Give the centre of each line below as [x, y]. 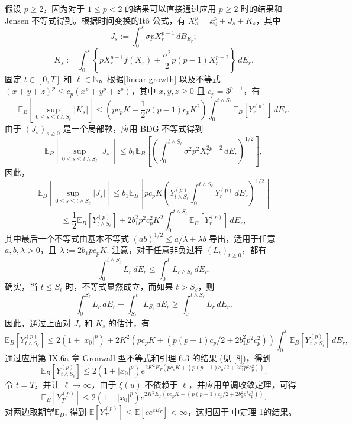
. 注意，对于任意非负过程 [155, 250]
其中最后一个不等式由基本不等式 [67, 238]
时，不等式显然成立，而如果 [119, 286]
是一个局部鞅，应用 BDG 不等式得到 [133, 128]
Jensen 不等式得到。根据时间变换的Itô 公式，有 [95, 20]
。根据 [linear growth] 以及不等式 [160, 79]
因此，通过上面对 [38, 322]
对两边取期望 [30, 411]
